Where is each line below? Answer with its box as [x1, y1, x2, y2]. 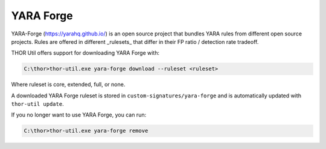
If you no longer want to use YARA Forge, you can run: [11, 111, 147, 118]
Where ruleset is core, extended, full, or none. [11, 81, 126, 88]
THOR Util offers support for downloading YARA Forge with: [11, 49, 160, 56]
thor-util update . [11, 100, 64, 108]
